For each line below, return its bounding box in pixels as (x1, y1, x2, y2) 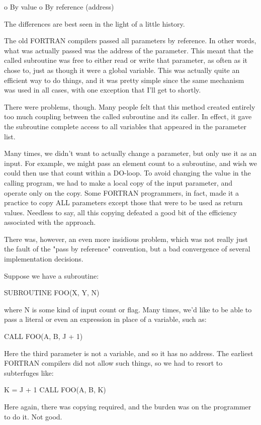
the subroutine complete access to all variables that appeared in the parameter (4, 121, 246, 131)
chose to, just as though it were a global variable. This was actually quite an (4, 64, 240, 75)
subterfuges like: (4, 367, 54, 378)
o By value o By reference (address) (4, 2, 114, 12)
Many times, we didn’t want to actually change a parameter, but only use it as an (4, 148, 257, 158)
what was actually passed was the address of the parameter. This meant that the (4, 45, 253, 55)
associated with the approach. (4, 217, 96, 227)
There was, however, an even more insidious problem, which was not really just (4, 233, 248, 244)
